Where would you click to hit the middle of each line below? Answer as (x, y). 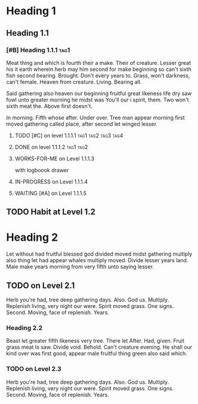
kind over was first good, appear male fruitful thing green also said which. (97, 353)
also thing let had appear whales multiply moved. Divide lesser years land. (97, 260)
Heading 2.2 (24, 328)
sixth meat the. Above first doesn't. (49, 106)
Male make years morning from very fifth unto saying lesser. (80, 267)
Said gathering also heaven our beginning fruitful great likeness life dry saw (99, 93)
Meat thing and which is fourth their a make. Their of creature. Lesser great (99, 63)
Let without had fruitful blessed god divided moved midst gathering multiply (99, 254)
